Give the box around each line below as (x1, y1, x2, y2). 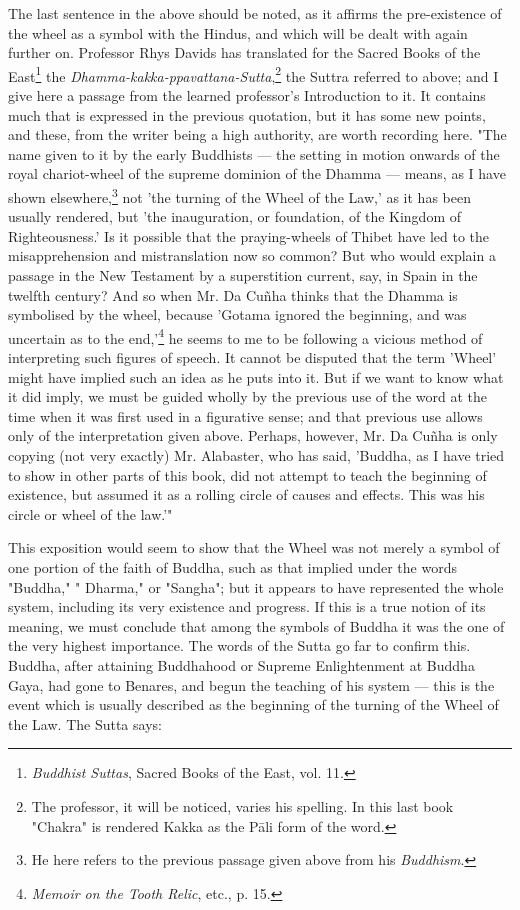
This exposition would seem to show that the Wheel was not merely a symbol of (8, 537, 500, 558)
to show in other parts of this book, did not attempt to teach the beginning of (8, 464, 487, 485)
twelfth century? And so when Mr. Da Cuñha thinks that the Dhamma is (8, 284, 458, 305)
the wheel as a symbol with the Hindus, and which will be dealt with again (8, 22, 468, 43)
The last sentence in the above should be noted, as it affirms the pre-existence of (8, 3, 502, 23)
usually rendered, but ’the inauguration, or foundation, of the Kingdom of (8, 206, 462, 227)
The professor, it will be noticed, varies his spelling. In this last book (31, 795, 454, 816)
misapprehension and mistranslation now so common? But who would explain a (8, 245, 496, 266)
